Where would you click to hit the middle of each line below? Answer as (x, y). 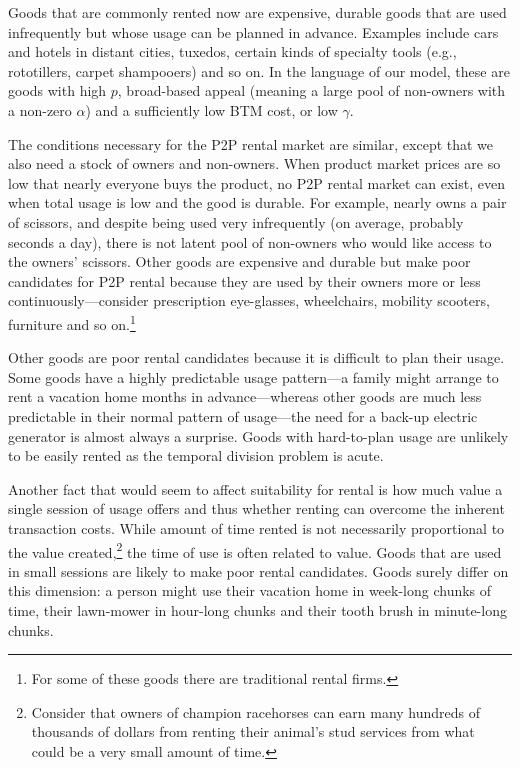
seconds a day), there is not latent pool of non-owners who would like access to (250, 241)
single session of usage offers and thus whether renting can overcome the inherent (256, 508)
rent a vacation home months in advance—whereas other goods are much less (245, 396)
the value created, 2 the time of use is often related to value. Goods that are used (255, 550)
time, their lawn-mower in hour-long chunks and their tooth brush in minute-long (257, 609)
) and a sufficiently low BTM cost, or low (211, 109)
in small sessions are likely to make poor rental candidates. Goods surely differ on (258, 570)
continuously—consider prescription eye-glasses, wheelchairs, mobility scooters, (249, 300)
